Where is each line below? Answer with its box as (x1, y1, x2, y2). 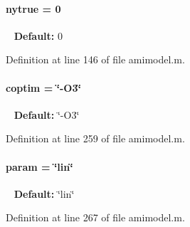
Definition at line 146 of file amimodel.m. (6, 52, 185, 67)
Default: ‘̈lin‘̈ (14, 186, 75, 201)
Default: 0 (14, 28, 63, 43)
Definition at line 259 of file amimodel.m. (6, 131, 185, 146)
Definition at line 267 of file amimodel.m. (6, 210, 185, 225)
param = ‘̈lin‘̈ (6, 159, 73, 174)
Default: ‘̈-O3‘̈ (14, 107, 80, 122)
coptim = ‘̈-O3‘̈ (6, 80, 81, 95)
